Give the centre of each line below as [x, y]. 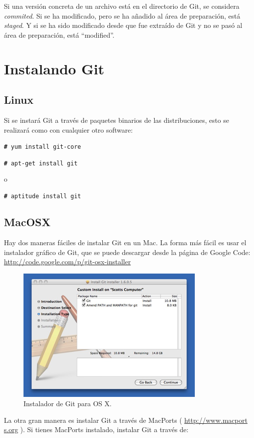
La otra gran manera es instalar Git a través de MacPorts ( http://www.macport [126, 420]
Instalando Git [54, 68]
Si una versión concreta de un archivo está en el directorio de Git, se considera [122, 6]
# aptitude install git [43, 196]
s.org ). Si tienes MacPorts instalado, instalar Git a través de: [96, 429]
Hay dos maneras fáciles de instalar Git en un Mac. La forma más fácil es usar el [125, 242]
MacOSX [27, 222]
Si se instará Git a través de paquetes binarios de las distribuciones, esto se [116, 120]
